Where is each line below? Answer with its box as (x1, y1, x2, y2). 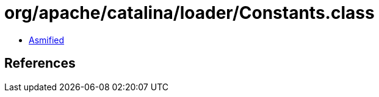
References (4, 56, 76, 71)
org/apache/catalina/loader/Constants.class (4, 2, 375, 23)
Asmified (29, 34, 65, 45)
